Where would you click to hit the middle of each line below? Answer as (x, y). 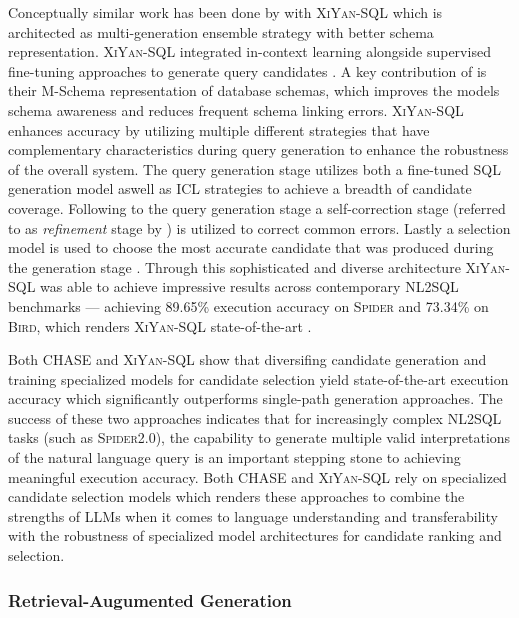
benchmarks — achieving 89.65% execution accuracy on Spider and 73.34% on (248, 305)
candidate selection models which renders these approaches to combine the (236, 496)
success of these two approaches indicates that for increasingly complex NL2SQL (255, 417)
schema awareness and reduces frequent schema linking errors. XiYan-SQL (236, 109)
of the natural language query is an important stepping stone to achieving (234, 457)
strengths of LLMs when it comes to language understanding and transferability (253, 515)
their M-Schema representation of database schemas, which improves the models (254, 90)
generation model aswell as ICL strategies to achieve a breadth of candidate (240, 188)
